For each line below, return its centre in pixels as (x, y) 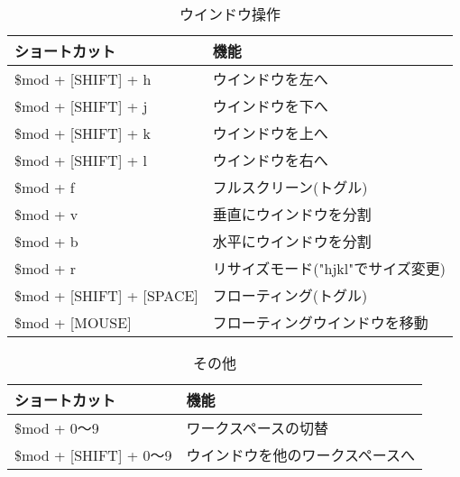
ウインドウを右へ (270, 160)
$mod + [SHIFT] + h (83, 78)
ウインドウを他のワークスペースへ (301, 455)
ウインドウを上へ (270, 133)
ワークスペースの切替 (258, 428)
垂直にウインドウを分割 (292, 214)
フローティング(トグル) (290, 295)
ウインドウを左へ (270, 79)
